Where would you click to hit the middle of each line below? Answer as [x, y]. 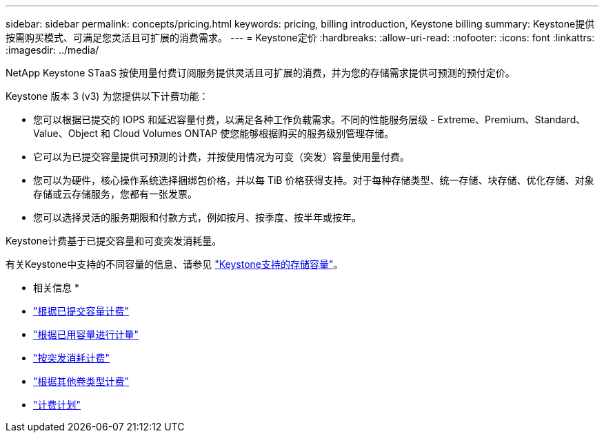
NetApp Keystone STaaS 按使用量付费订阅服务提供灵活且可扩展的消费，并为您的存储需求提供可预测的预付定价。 [260, 73]
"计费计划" [57, 405]
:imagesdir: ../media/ [52, 50]
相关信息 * [56, 288]
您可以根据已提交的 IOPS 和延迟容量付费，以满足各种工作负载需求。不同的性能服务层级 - [234, 119]
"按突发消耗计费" [72, 358]
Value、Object [66, 133]
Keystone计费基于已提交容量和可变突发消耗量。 [114, 241]
